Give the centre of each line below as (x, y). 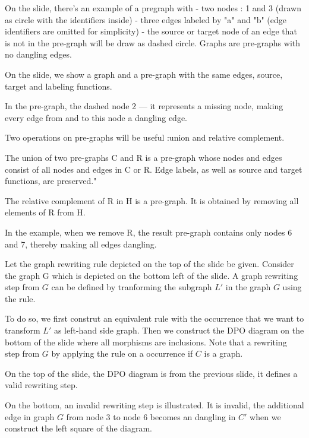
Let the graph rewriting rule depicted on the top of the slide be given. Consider (149, 264)
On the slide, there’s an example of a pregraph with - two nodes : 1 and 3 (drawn (153, 8)
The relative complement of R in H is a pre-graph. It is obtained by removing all (152, 200)
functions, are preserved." (51, 181)
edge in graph (30, 416)
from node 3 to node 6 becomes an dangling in (151, 416)
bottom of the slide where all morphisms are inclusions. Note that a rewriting (146, 342)
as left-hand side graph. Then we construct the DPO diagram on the (179, 330)
